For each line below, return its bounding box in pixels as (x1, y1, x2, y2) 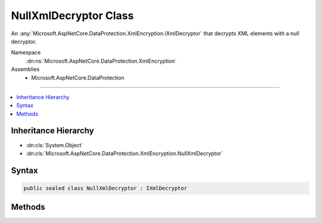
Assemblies (11, 66, 40, 73)
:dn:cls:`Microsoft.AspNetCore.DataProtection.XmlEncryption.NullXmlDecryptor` (26, 150, 223, 157)
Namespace (11, 49, 41, 56)
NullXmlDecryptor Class (11, 9, 134, 22)
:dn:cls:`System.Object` (26, 141, 83, 148)
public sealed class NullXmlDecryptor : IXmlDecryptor (23, 185, 187, 191)
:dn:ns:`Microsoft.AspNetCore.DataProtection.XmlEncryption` (26, 57, 177, 64)
